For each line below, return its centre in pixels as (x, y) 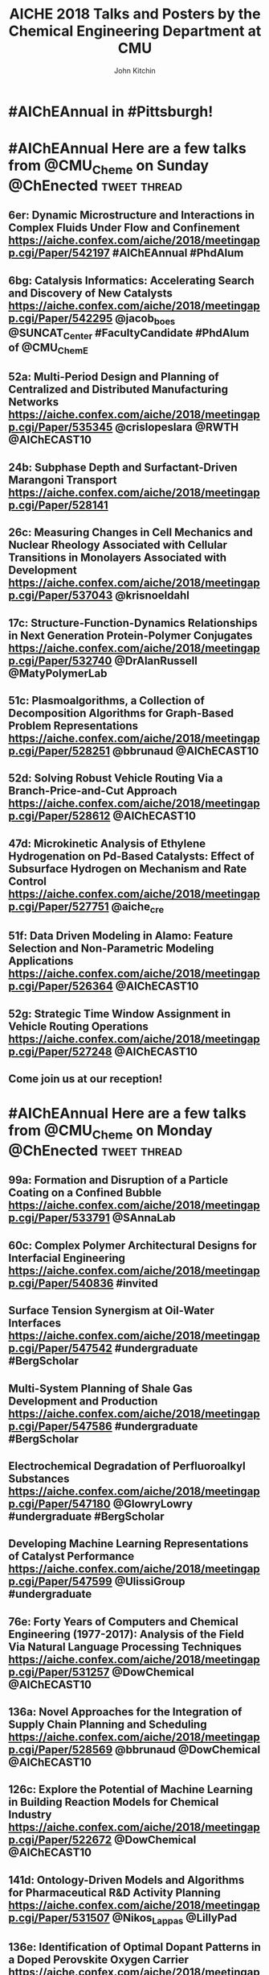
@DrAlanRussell (156, 660)
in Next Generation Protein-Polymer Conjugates (130, 635)
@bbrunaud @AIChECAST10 (185, 751)
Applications (41, 961)
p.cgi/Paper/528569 (61, 1750)
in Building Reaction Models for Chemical (114, 1802)
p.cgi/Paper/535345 (61, 427)
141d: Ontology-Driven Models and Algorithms (126, 1880)
